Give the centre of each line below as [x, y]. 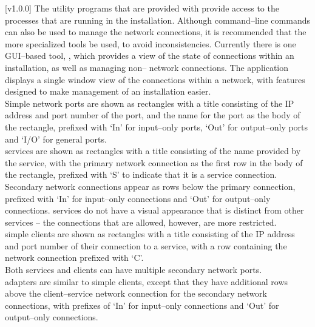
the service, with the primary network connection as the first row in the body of [154, 162]
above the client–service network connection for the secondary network [136, 293]
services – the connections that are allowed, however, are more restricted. [141, 222]
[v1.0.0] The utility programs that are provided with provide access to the [142, 8]
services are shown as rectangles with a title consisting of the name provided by [153, 151]
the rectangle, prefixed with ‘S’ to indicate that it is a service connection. [141, 174]
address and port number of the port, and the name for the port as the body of [153, 115]
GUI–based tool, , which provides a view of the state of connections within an [150, 56]
